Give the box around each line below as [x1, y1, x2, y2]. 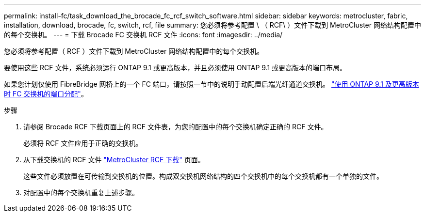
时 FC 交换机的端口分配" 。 [4, 90, 88, 98]
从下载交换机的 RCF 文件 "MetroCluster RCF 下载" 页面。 [23, 155, 205, 164]
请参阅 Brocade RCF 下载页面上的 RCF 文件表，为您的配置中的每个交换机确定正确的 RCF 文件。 [23, 123, 328, 131]
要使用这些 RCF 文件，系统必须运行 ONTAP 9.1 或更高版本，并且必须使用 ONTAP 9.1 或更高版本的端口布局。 [4, 63, 347, 72]
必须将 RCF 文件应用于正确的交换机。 [23, 139, 143, 147]
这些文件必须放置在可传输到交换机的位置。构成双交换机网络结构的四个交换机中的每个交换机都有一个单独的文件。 [23, 172, 383, 180]
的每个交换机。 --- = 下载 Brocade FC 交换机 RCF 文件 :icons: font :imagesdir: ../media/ [4, 31, 283, 39]
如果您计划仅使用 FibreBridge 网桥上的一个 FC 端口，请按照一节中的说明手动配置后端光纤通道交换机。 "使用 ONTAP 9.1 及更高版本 [4, 80, 419, 88]
